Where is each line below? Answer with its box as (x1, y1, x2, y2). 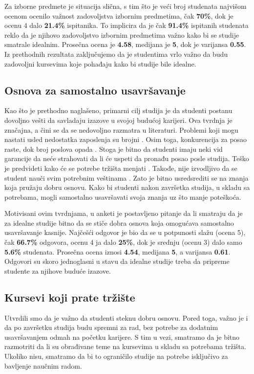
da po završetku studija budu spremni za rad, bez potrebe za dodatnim (4, 322, 218, 332)
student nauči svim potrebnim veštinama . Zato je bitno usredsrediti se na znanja (4, 172, 249, 183)
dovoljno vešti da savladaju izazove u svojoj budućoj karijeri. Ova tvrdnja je (4, 115, 233, 125)
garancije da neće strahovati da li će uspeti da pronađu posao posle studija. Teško (4, 153, 249, 164)
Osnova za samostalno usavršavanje (4, 82, 186, 97)
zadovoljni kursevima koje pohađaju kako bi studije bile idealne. (4, 58, 196, 69)
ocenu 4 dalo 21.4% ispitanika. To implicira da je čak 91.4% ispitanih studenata (4, 20, 249, 30)
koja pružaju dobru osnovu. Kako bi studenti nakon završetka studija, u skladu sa (4, 182, 250, 192)
